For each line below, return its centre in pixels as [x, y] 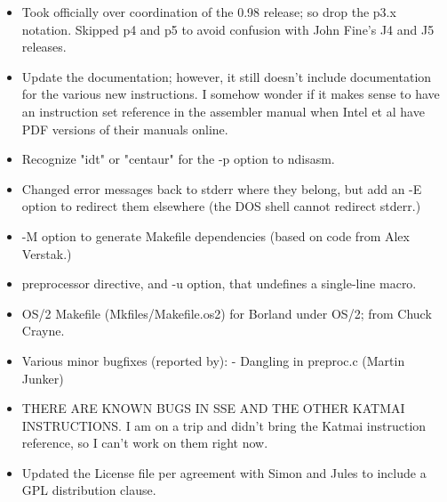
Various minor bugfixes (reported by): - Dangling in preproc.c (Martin [213, 360]
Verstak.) [47, 253]
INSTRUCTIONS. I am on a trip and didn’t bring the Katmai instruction [224, 425]
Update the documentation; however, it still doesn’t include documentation [227, 76]
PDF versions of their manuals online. [125, 129]
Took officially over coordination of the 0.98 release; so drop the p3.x [209, 12]
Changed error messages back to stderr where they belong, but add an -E [222, 188]
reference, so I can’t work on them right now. [145, 443]
